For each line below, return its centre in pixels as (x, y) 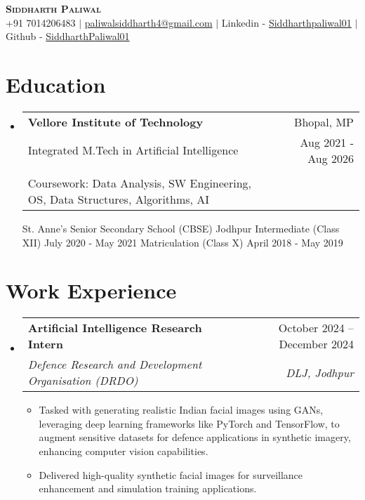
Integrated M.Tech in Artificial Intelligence (133, 150)
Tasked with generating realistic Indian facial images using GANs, (181, 410)
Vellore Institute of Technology (115, 121)
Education (56, 84)
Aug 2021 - (327, 142)
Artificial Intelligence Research (115, 328)
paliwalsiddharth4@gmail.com (148, 22)
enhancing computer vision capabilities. (124, 451)
